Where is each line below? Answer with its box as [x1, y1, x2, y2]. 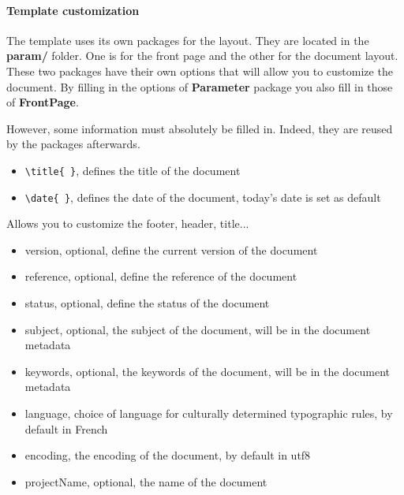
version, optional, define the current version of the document [24, 241, 318, 258]
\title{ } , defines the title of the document [24, 162, 241, 178]
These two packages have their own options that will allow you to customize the [6, 62, 393, 79]
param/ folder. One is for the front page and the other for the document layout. [6, 47, 398, 64]
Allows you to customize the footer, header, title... [6, 215, 249, 232]
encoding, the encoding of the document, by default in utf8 [24, 447, 311, 463]
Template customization [6, 2, 140, 18]
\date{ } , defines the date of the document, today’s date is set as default [24, 188, 381, 205]
